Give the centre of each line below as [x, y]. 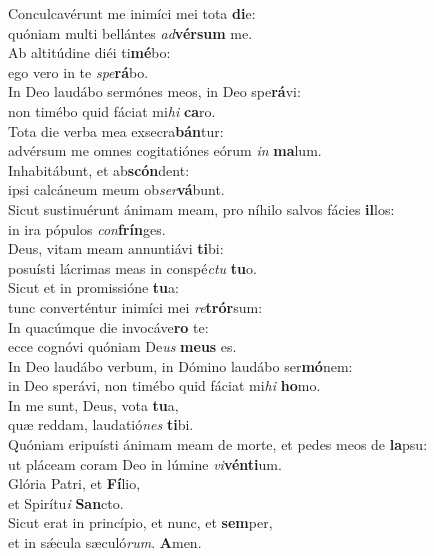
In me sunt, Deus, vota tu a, [93, 404]
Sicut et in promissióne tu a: [93, 287]
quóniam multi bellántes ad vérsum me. [130, 32]
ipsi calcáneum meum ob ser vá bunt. [116, 189]
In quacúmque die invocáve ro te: [108, 326]
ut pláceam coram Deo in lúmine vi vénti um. [145, 463]
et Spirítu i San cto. [66, 502]
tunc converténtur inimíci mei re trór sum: [135, 306]
